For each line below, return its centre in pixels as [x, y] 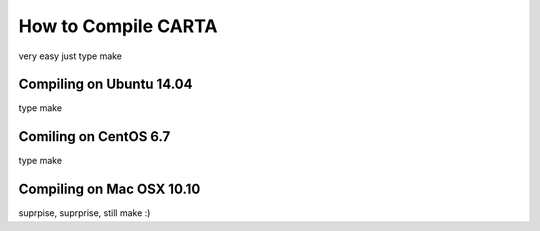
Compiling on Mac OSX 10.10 [109, 189]
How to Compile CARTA [118, 26]
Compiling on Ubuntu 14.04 [105, 84]
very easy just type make [70, 56]
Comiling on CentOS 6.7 [94, 136]
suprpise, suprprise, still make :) [84, 213]
